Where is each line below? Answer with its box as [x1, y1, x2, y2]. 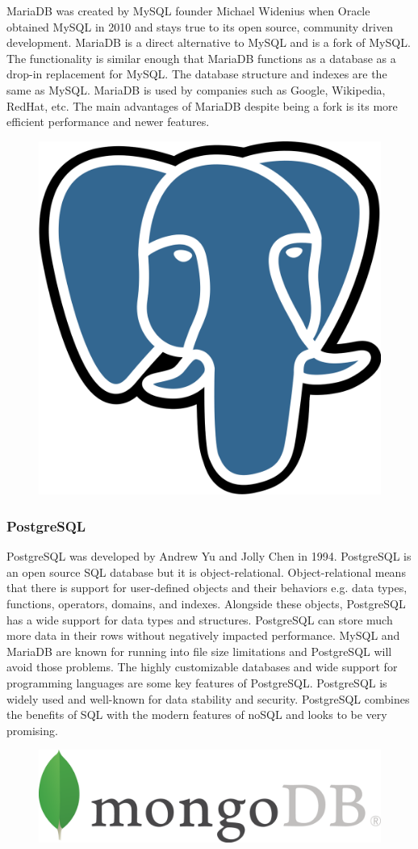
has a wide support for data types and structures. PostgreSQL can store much [6, 611, 393, 628]
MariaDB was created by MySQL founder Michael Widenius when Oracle [6, 2, 370, 19]
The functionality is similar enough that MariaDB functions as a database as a [6, 49, 396, 66]
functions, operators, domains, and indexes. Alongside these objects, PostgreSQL [6, 595, 406, 612]
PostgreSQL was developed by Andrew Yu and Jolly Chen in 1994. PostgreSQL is [6, 548, 412, 565]
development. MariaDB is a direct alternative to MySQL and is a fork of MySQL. [6, 34, 411, 51]
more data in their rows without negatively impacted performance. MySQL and [6, 627, 400, 644]
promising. [6, 721, 58, 738]
